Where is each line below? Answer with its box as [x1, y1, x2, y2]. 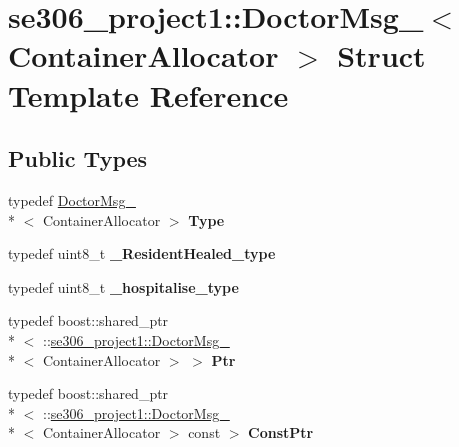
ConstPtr [248, 422, 314, 443]
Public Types [8, 143, 148, 174]
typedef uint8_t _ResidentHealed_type [8, 243, 276, 264]
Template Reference [8, 74, 289, 115]
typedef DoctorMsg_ [8, 189, 136, 210]
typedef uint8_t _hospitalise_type [8, 276, 239, 297]
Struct [337, 35, 426, 76]
